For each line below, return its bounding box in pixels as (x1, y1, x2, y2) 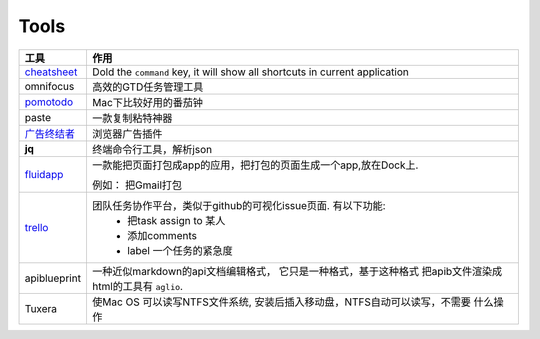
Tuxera (24, 301, 58, 315)
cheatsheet (24, 65, 78, 79)
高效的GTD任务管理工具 (91, 80, 204, 94)
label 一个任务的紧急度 (126, 243, 234, 257)
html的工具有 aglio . (91, 279, 184, 293)
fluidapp (24, 167, 64, 181)
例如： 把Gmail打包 (91, 178, 183, 192)
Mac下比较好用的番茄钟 (91, 95, 204, 109)
